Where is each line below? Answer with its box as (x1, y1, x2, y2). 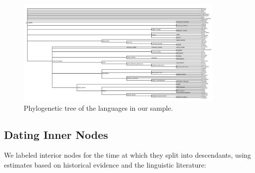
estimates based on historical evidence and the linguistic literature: (4, 159, 207, 170)
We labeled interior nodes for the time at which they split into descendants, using (4, 150, 251, 160)
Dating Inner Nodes (4, 127, 108, 142)
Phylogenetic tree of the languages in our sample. (24, 102, 173, 113)
